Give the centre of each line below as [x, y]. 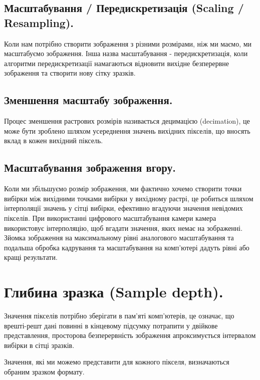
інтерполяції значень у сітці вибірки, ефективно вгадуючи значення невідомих [123, 208]
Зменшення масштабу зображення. [88, 100]
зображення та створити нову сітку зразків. [70, 73]
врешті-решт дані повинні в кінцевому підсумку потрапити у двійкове [111, 325]
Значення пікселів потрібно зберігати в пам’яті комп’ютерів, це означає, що [119, 316]
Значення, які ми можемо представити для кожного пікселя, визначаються [117, 362]
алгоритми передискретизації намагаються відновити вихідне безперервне [117, 63]
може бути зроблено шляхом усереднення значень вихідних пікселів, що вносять [127, 130]
